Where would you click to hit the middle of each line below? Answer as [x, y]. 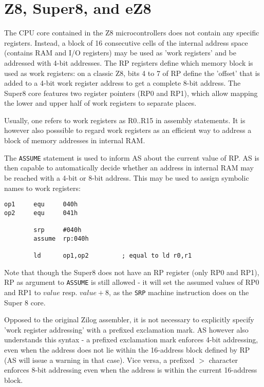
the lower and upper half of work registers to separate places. [100, 103]
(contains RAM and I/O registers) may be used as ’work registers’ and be [120, 53]
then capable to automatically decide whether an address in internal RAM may [129, 168]
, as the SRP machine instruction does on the [179, 292]
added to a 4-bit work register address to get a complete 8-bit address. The [122, 83]
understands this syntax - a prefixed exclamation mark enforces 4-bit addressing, [131, 340]
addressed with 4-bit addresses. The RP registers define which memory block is [129, 62]
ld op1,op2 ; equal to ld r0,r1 [113, 256]
